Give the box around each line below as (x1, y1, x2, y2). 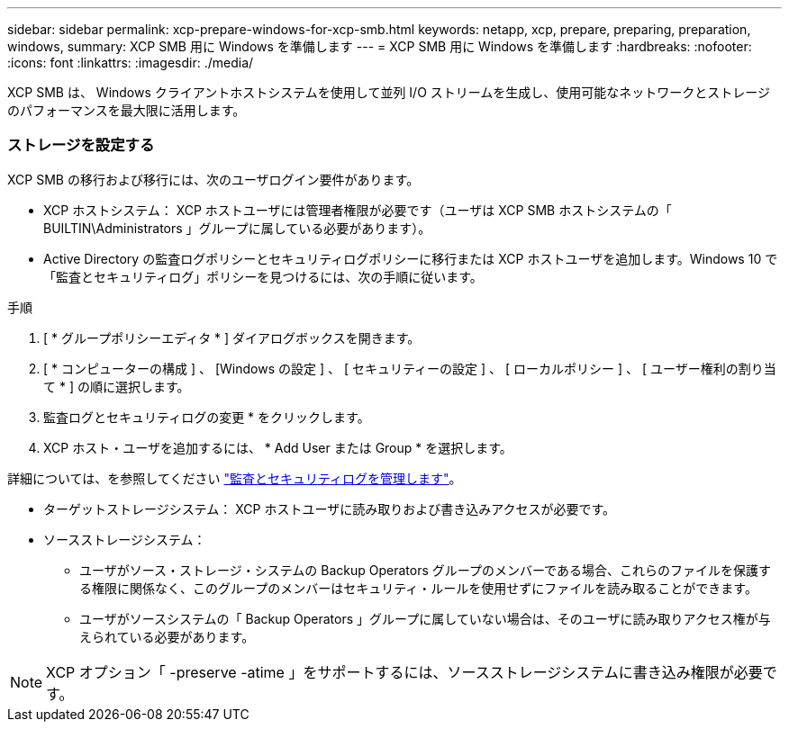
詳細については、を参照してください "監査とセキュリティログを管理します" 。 (7, 470, 462, 486)
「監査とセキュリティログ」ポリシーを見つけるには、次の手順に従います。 (43, 268, 483, 284)
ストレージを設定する (7, 136, 155, 155)
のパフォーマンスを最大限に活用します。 (7, 103, 246, 118)
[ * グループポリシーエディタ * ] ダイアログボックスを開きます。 (43, 329, 421, 346)
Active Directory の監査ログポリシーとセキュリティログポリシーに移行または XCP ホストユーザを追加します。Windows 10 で (43, 250, 778, 266)
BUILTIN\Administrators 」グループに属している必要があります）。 (43, 220, 431, 236)
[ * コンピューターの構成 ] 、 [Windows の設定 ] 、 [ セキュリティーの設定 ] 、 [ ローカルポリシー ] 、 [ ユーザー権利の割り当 (43, 360, 776, 376)
